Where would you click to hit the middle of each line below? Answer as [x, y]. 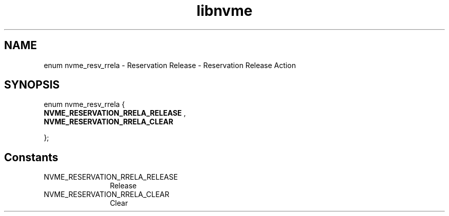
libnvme [224, 11]
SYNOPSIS [32, 85]
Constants [31, 157]
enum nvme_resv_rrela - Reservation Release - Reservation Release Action [170, 65]
